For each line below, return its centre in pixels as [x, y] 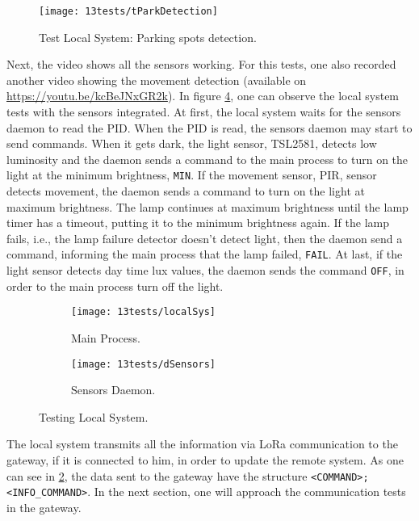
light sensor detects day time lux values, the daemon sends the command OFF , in [205, 270]
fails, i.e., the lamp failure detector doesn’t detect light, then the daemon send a [205, 238]
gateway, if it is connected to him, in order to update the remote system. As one [205, 460]
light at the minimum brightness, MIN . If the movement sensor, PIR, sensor [192, 175]
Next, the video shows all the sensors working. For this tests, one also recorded [201, 64]
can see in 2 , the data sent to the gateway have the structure [157, 475]
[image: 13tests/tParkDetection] [128, 11]
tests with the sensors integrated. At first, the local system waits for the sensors [204, 112]
